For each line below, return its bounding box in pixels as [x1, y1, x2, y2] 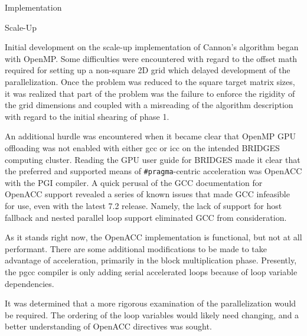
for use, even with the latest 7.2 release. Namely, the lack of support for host [5, 199, 282, 211]
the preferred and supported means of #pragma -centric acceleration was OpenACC [5, 165, 302, 177]
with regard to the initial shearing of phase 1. [5, 110, 169, 122]
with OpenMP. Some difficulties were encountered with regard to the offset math [5, 52, 298, 64]
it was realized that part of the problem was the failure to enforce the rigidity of [5, 87, 295, 99]
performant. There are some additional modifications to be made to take [5, 242, 267, 255]
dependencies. [5, 277, 54, 289]
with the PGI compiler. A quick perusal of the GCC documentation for [5, 176, 263, 188]
